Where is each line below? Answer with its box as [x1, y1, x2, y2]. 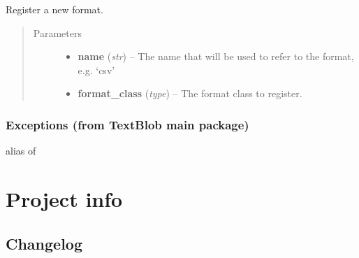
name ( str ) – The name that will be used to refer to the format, [78, 49, 354, 64]
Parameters [33, 25, 82, 40]
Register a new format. [6, 2, 103, 16]
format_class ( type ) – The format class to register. [78, 86, 302, 101]
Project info [6, 184, 123, 213]
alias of [6, 143, 36, 158]
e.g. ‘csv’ [78, 62, 115, 77]
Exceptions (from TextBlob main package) [6, 115, 249, 133]
